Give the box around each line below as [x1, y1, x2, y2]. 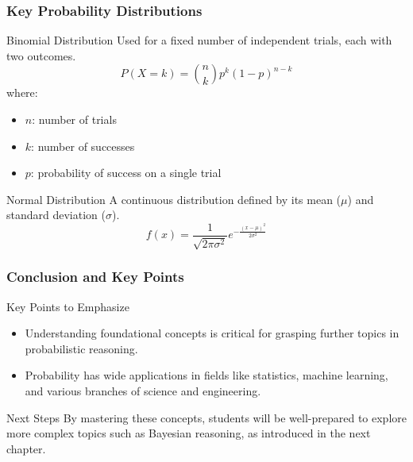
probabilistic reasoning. [25, 340, 138, 356]
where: [6, 84, 38, 101]
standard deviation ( [6, 206, 106, 223]
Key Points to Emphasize [6, 298, 129, 314]
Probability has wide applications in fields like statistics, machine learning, [25, 367, 388, 383]
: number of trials [32, 111, 117, 127]
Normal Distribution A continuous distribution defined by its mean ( [6, 191, 342, 207]
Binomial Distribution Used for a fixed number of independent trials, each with [6, 32, 392, 48]
